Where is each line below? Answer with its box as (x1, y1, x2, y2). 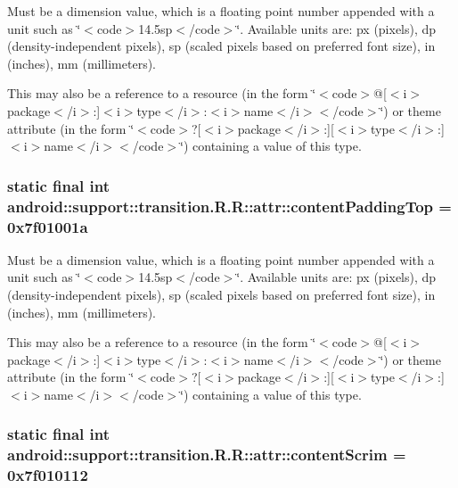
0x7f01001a (7, 215, 88, 237)
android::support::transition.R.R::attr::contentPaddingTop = (7, 194, 452, 217)
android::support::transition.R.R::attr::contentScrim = (7, 443, 406, 466)
